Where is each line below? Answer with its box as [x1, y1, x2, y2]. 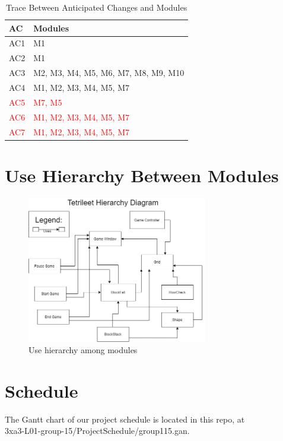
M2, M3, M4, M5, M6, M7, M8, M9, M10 [33, 66, 185, 79]
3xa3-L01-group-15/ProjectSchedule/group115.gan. [5, 424, 190, 437]
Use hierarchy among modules [28, 344, 138, 356]
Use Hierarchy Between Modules [5, 163, 279, 187]
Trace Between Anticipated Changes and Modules [5, 1, 187, 13]
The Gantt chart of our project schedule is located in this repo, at [5, 413, 245, 425]
